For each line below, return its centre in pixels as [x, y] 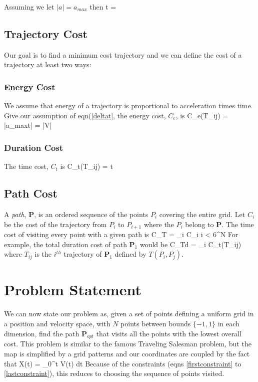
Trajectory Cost [46, 33]
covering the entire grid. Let [202, 214]
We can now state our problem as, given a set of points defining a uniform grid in [129, 314]
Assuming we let [29, 7]
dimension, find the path [42, 333]
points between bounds [156, 323]
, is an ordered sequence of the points [91, 214]
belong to [199, 224]
